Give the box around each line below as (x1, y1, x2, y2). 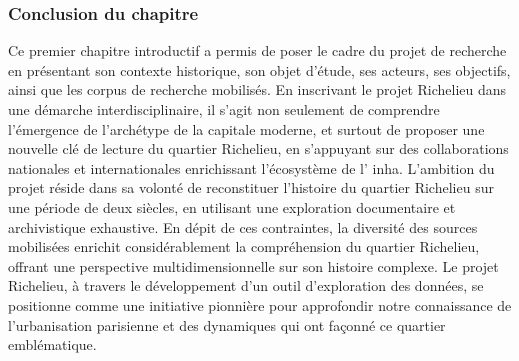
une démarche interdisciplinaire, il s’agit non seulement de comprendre (8, 99, 440, 119)
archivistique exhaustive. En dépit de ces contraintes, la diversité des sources (8, 216, 478, 237)
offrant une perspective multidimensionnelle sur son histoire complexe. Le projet (8, 255, 499, 276)
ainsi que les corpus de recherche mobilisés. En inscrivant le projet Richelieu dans (8, 79, 507, 100)
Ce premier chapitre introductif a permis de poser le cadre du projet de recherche (8, 40, 507, 61)
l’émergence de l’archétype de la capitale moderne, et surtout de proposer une (8, 118, 485, 139)
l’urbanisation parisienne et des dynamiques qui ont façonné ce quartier (8, 314, 446, 335)
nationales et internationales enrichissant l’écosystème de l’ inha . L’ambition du (8, 157, 495, 178)
